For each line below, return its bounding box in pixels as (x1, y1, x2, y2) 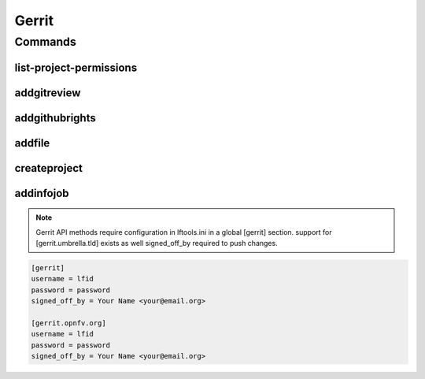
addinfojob (14, 186, 70, 200)
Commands (14, 35, 76, 49)
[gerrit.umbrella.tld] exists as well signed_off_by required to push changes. (35, 239, 279, 248)
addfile (14, 136, 50, 150)
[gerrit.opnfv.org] (31, 319, 106, 328)
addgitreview (14, 86, 81, 99)
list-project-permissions (14, 61, 138, 74)
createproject (14, 162, 83, 175)
